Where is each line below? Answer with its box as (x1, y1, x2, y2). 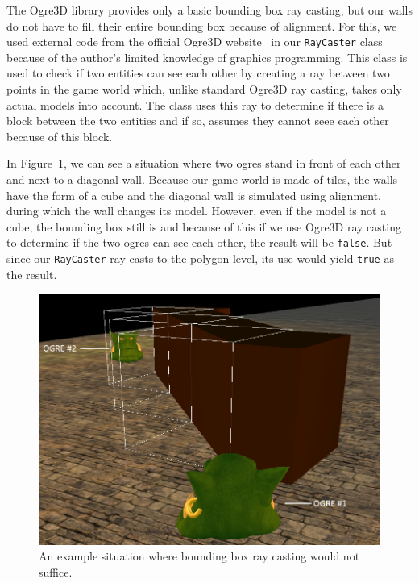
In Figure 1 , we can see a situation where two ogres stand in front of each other (6, 155, 401, 172)
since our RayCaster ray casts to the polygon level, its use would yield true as (6, 250, 394, 267)
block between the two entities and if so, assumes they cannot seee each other (6, 112, 389, 129)
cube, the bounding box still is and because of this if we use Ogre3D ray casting (6, 218, 401, 235)
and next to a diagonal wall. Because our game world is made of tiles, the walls (6, 171, 398, 187)
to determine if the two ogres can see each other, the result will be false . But (6, 234, 392, 251)
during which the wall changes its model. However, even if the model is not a (6, 202, 387, 219)
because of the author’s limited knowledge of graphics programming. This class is (6, 48, 408, 65)
